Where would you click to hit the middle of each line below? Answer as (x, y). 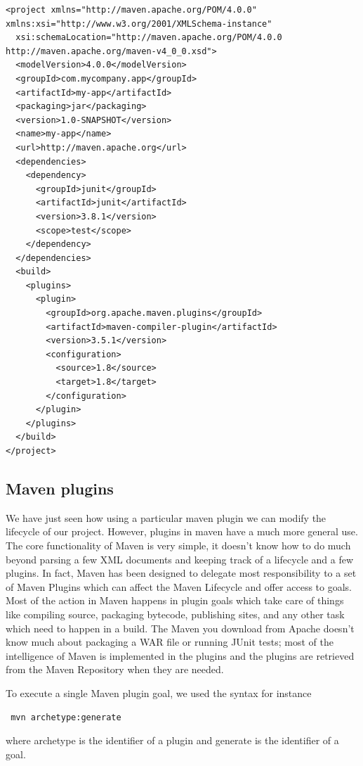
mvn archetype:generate (66, 717)
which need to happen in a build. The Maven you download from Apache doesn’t (180, 628)
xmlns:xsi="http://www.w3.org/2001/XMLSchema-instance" (139, 24)
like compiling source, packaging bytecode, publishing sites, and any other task (175, 614)
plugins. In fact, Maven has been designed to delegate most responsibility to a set (181, 573)
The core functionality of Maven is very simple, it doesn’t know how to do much (178, 545)
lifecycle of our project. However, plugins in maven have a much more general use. (182, 531)
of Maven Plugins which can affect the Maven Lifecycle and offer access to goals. (179, 586)
